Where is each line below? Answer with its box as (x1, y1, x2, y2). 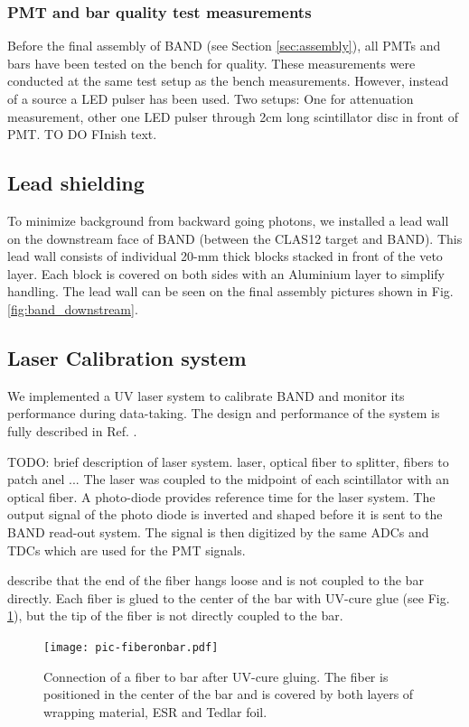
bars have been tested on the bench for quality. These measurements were (7, 53, 416, 72)
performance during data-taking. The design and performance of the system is (7, 404, 440, 423)
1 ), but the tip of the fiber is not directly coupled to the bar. (7, 606, 343, 625)
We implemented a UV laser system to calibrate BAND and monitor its (7, 386, 405, 405)
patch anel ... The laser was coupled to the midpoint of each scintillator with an (7, 470, 450, 489)
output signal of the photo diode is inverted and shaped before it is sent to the (7, 505, 443, 524)
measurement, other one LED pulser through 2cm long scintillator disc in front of (7, 107, 458, 126)
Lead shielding (7, 169, 145, 197)
